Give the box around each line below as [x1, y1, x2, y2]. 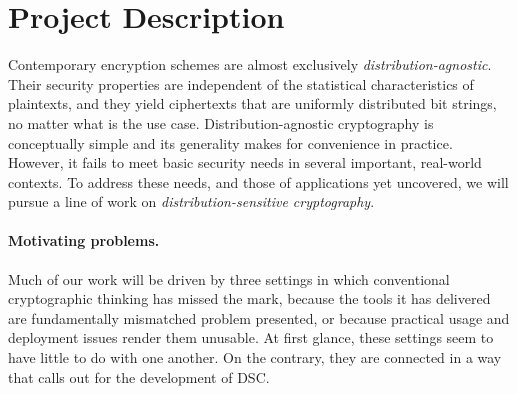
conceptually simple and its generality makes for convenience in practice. [8, 132, 453, 153]
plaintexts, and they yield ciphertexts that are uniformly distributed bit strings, [8, 93, 497, 114]
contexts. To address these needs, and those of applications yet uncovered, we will [8, 171, 509, 192]
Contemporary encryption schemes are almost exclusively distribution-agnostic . [8, 54, 492, 75]
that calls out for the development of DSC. [8, 366, 270, 387]
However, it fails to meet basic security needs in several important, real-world [8, 152, 482, 173]
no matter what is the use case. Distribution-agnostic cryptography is [8, 112, 434, 133]
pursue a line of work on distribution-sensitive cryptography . [8, 191, 375, 212]
